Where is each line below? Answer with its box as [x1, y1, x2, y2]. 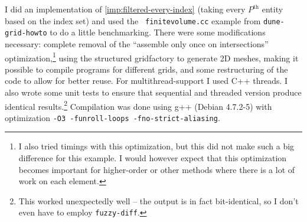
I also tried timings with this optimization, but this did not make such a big [18, 140, 295, 152]
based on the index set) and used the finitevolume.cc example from [5, 14, 261, 27]
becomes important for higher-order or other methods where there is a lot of [18, 163, 295, 175]
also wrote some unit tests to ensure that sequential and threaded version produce [5, 86, 302, 98]
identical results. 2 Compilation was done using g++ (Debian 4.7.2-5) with [5, 98, 272, 112]
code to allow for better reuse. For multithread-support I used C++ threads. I [5, 74, 288, 87]
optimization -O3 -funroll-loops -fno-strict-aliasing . [5, 111, 220, 123]
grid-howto [5, 29, 47, 38]
